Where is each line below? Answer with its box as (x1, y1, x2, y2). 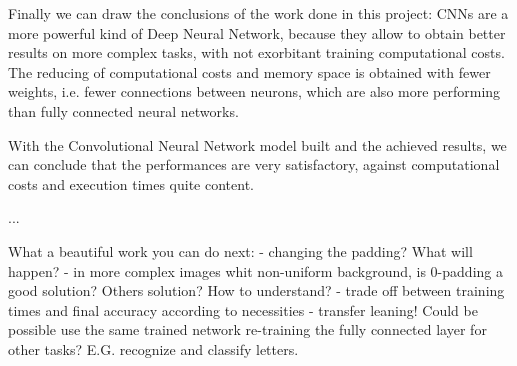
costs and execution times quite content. (8, 173, 254, 194)
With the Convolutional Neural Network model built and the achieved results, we (8, 134, 507, 155)
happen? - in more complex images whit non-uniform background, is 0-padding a (8, 260, 503, 281)
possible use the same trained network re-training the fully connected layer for (8, 319, 487, 340)
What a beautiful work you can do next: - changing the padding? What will (8, 240, 473, 261)
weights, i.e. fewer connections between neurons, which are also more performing (8, 81, 501, 102)
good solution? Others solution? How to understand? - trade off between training (8, 280, 505, 301)
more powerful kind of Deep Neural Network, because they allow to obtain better (8, 22, 506, 43)
